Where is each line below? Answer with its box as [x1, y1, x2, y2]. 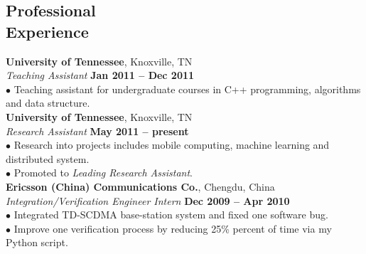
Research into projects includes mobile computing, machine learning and [14, 137, 330, 152]
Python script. [6, 235, 68, 250]
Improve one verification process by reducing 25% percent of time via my [14, 221, 332, 236]
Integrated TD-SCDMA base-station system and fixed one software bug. [14, 207, 328, 222]
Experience [6, 20, 89, 42]
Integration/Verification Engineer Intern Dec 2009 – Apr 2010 [6, 193, 290, 208]
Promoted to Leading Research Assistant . [14, 165, 193, 180]
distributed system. [6, 151, 90, 166]
